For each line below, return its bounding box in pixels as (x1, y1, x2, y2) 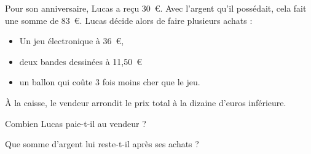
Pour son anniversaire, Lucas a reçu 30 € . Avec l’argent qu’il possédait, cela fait (5, 2, 307, 14)
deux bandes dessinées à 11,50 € (19, 55, 143, 67)
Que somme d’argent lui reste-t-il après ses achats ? (5, 137, 199, 150)
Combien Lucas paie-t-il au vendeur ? (5, 117, 146, 129)
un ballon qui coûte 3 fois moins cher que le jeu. (19, 75, 200, 88)
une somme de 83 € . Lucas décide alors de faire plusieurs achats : (5, 13, 253, 26)
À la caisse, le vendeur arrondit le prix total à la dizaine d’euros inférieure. (5, 96, 286, 109)
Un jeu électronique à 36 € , (19, 34, 124, 47)
